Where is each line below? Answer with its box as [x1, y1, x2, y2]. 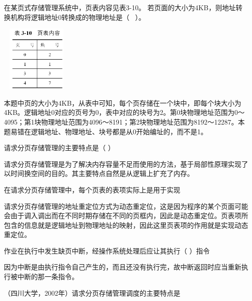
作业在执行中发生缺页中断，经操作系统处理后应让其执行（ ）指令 [4, 245, 210, 255]
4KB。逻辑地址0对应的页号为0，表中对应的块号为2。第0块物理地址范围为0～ [4, 107, 245, 117]
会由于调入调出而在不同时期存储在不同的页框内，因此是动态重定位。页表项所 [4, 210, 248, 221]
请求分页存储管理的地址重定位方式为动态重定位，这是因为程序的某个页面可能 [4, 201, 248, 211]
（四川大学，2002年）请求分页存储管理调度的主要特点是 [4, 287, 180, 298]
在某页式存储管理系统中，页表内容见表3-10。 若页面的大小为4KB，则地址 [4, 2, 236, 12]
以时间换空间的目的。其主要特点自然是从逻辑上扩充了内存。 [4, 168, 194, 178]
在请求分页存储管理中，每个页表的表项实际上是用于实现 [4, 184, 180, 194]
